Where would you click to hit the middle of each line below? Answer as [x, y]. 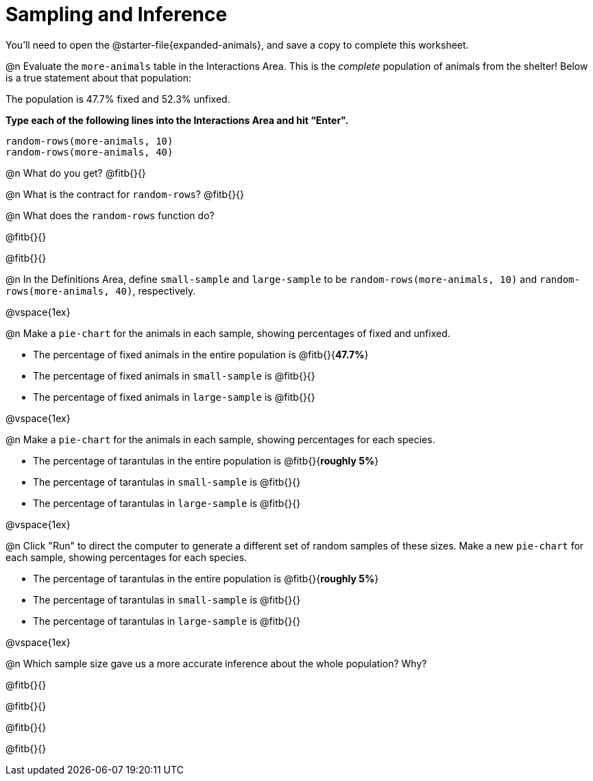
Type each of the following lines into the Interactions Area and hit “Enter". [177, 120]
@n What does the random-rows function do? [110, 215]
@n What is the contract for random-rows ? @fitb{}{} [125, 194]
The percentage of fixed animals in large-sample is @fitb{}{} [174, 397]
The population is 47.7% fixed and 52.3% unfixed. [118, 99]
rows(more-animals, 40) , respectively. [101, 290]
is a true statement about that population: [99, 77]
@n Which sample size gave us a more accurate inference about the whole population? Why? [216, 663]
